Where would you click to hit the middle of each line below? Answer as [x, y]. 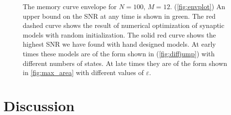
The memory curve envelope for [70, 6]
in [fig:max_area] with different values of [83, 72]
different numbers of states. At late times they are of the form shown [125, 63]
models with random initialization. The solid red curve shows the [119, 34]
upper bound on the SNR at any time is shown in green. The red [119, 16]
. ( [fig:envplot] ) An [198, 6]
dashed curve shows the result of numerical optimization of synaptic [124, 25]
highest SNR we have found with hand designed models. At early [119, 44]
